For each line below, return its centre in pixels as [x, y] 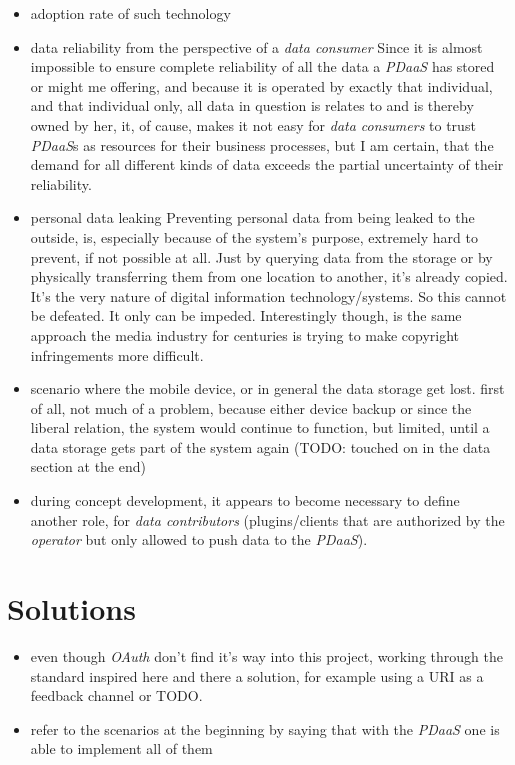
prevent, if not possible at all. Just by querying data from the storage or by [261, 256]
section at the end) [88, 466]
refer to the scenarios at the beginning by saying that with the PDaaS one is [265, 728]
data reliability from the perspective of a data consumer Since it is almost [256, 46]
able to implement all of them [121, 748]
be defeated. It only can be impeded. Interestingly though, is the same [246, 315]
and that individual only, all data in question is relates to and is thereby [252, 105]
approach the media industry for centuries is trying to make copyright [245, 334]
